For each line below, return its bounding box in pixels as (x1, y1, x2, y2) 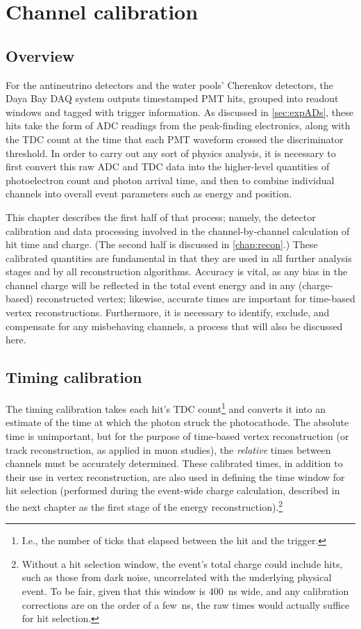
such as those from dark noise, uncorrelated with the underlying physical (22, 570, 332, 585)
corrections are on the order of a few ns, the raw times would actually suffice (22, 597, 350, 612)
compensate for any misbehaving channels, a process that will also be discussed (6, 318, 343, 333)
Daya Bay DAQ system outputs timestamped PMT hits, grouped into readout (6, 91, 339, 106)
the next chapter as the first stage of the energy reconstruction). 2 (6, 497, 283, 514)
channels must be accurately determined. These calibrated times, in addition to (6, 456, 343, 471)
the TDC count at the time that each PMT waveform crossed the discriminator (6, 131, 344, 146)
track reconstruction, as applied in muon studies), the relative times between (6, 442, 331, 457)
